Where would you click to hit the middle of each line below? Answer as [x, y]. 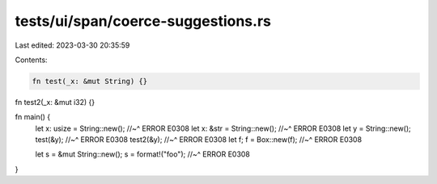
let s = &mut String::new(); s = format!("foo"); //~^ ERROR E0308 [143, 154]
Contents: [31, 60]
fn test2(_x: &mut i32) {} [55, 102]
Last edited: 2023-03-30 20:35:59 [72, 45]
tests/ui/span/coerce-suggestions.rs [143, 21]
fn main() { [33, 117]
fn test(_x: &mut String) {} [90, 81]
